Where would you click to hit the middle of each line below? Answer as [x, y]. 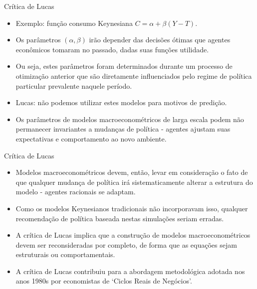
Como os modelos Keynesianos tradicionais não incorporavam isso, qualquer [132, 208]
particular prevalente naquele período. [74, 85]
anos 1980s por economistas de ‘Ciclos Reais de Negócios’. [104, 281]
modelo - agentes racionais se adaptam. [76, 192]
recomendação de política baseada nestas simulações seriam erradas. [120, 218]
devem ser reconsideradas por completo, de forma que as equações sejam [126, 244]
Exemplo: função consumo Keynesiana [74, 23]
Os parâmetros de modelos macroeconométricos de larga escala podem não [130, 119]
